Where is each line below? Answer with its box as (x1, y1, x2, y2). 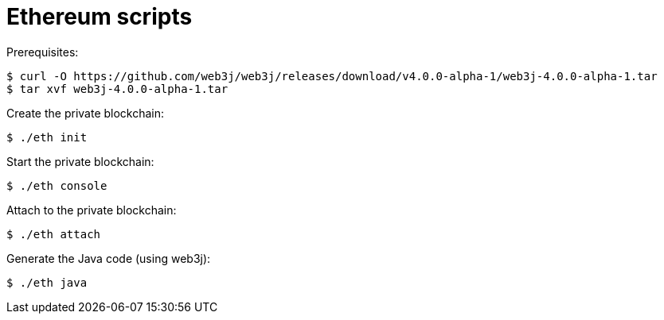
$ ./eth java (6, 276, 88, 289)
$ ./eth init (6, 130, 88, 144)
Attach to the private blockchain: (6, 202, 177, 217)
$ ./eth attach (6, 227, 101, 241)
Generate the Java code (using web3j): (6, 251, 211, 265)
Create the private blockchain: (6, 106, 165, 120)
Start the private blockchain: (6, 154, 154, 168)
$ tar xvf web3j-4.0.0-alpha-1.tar (6, 82, 228, 95)
